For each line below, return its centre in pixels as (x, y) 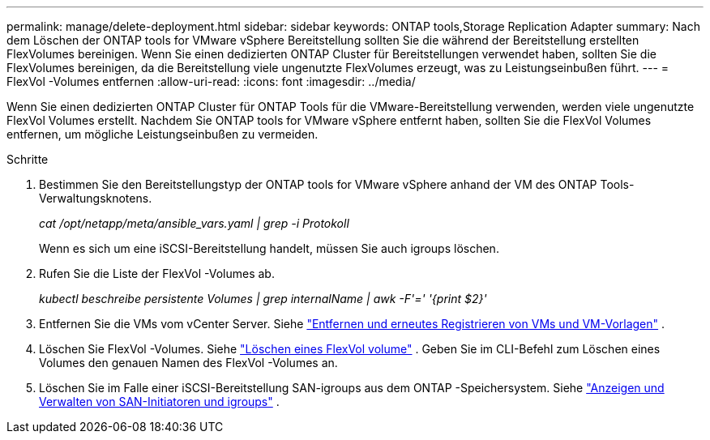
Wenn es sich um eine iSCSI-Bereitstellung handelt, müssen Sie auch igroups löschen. (269, 248)
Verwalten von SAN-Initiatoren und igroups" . (159, 402)
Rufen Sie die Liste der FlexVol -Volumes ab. (157, 273)
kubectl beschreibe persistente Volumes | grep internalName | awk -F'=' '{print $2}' (263, 299)
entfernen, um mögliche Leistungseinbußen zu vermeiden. (163, 134)
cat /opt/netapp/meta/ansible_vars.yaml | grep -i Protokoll (194, 223)
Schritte (28, 159)
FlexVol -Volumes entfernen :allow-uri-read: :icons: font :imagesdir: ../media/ (211, 81)
